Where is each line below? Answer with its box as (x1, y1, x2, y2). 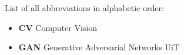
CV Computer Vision (18, 21, 98, 33)
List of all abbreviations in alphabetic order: (5, 2, 164, 13)
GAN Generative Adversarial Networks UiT (18, 41, 179, 53)
